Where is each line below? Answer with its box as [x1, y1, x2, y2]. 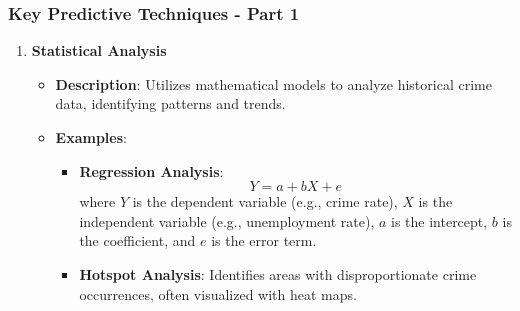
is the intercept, [391, 210, 488, 231]
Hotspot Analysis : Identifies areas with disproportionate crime [79, 263, 477, 284]
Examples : [55, 127, 127, 147]
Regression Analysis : [79, 160, 224, 181]
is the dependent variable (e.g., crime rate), [132, 191, 398, 212]
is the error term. [211, 230, 317, 251]
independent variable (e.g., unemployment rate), [79, 210, 375, 231]
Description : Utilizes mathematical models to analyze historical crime [55, 73, 492, 94]
